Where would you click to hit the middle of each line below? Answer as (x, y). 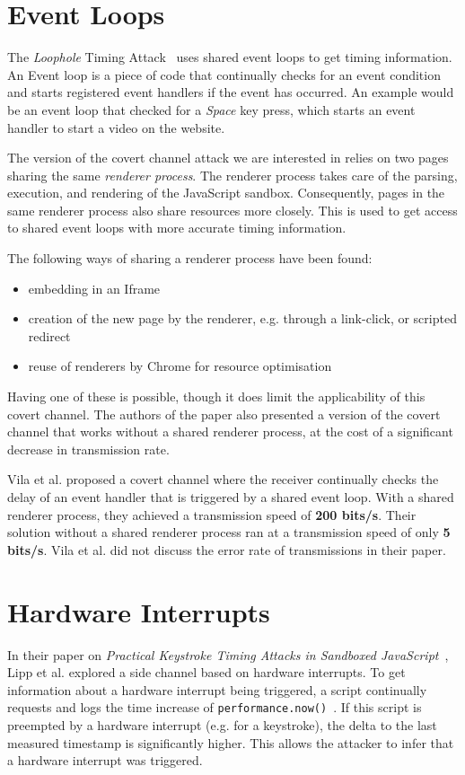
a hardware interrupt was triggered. (105, 760)
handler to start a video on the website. (116, 127)
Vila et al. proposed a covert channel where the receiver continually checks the (223, 479)
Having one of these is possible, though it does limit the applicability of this (216, 396)
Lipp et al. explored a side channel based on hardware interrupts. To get (206, 672)
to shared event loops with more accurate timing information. (177, 228)
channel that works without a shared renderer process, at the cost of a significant (230, 432)
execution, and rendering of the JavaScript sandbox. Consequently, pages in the (226, 193)
